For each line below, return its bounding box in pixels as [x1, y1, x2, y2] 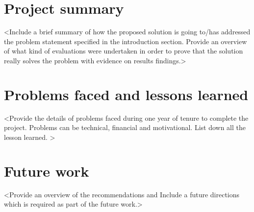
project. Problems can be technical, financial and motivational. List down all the [4, 122, 246, 132]
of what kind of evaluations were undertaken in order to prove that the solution [4, 46, 243, 56]
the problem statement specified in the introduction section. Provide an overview [4, 36, 247, 46]
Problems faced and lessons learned [4, 84, 249, 104]
